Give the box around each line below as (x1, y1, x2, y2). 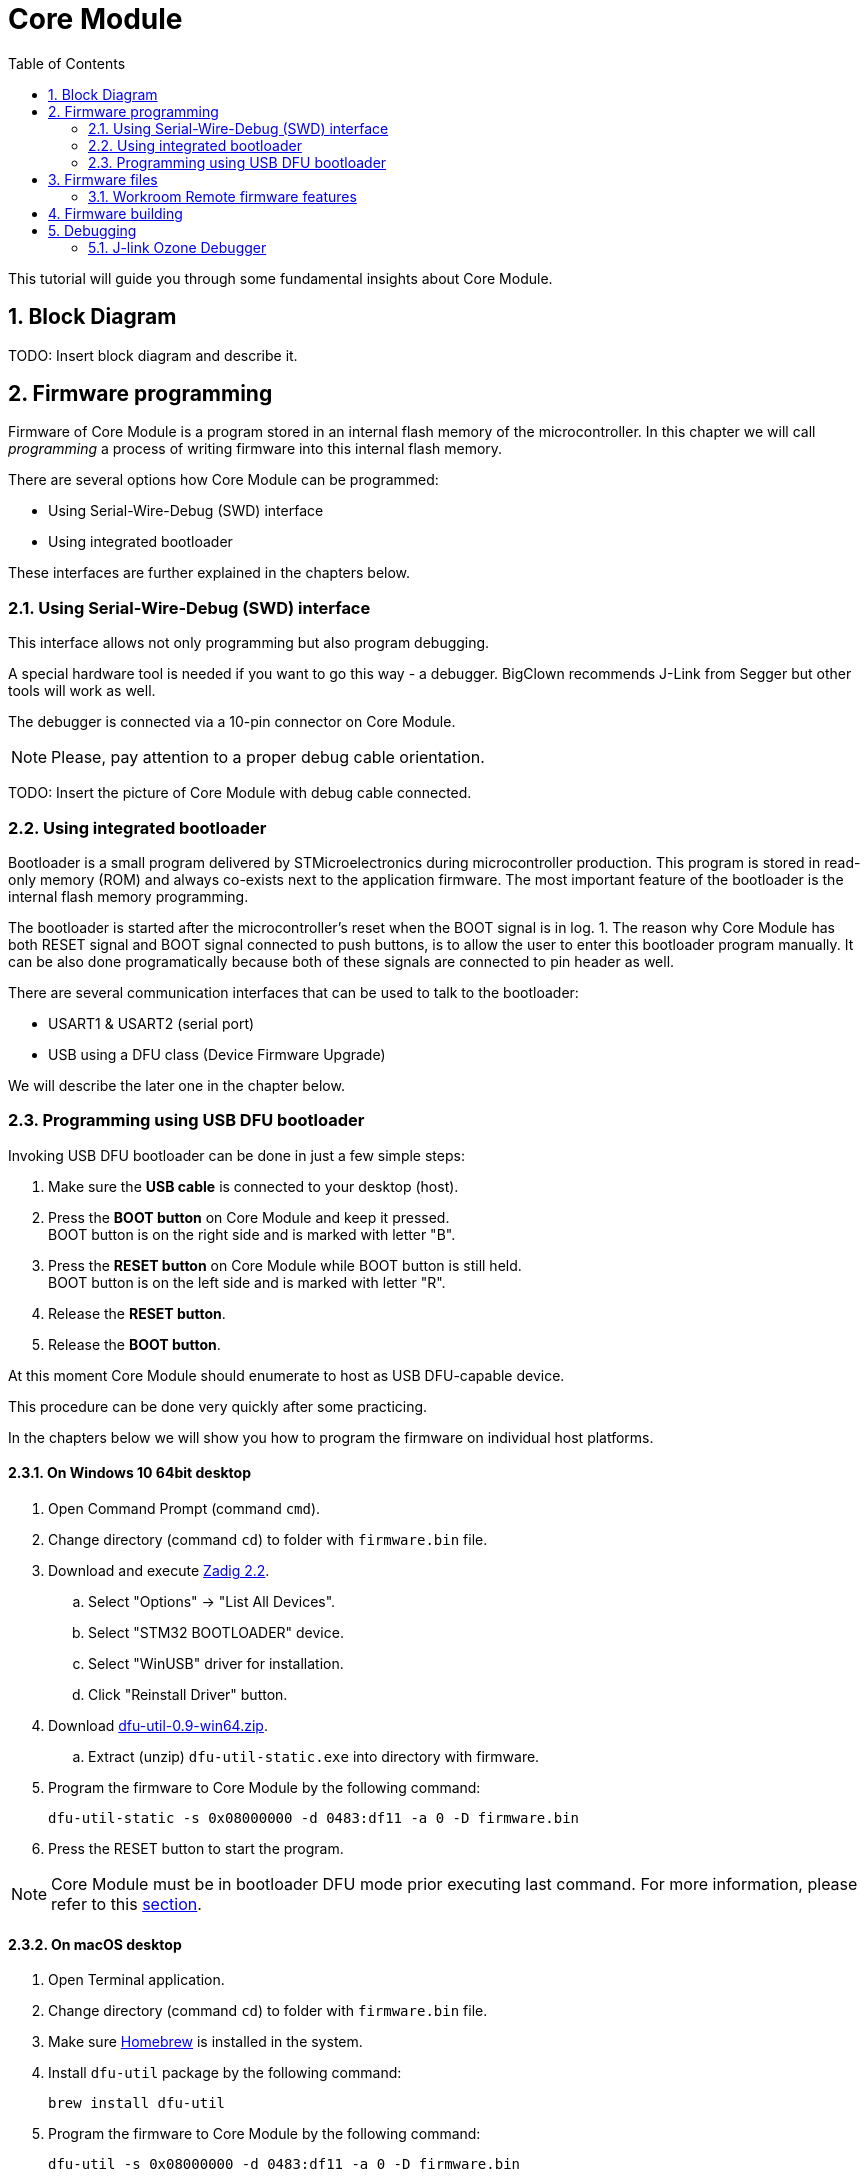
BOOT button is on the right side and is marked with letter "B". (48, 1225, 456, 1243)
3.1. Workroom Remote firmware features (88, 187, 357, 205)
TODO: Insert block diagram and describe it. (8, 346, 298, 364)
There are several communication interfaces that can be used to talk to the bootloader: (8, 983, 579, 1001)
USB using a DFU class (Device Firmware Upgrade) (48, 1045, 386, 1063)
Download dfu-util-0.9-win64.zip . (48, 1716, 268, 1734)
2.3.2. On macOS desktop (8, 1935, 182, 1953)
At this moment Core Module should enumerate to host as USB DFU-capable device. (8, 1366, 565, 1384)
